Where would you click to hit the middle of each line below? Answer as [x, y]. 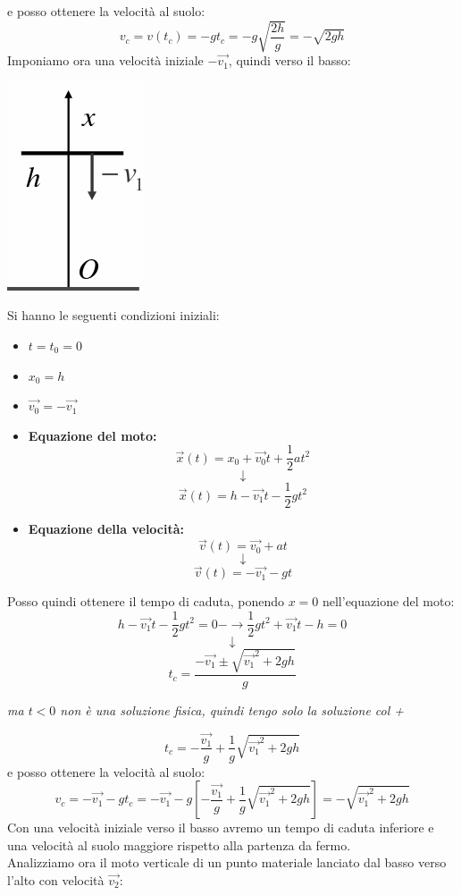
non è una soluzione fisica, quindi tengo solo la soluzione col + [232, 709]
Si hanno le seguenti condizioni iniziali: [113, 315]
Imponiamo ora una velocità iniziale [105, 60]
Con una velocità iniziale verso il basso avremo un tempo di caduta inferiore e [221, 827]
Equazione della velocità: [106, 529]
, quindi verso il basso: [289, 60]
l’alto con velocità [56, 879]
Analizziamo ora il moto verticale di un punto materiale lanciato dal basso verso [227, 862]
